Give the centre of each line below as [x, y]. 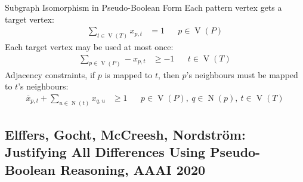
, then [168, 74]
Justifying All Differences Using [105, 152]
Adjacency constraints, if [50, 74]
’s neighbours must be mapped [242, 74]
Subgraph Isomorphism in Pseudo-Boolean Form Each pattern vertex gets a [143, 7]
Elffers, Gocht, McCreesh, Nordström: [125, 135]
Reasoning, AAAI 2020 [133, 169]
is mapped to [129, 74]
